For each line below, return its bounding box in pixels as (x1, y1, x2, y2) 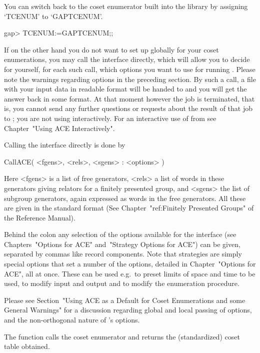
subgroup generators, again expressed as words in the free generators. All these (4, 192, 246, 203)
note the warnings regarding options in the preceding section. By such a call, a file (4, 73, 256, 84)
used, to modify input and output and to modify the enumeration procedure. (4, 278, 239, 288)
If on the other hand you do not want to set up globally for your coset (4, 44, 219, 54)
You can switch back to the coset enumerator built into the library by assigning (4, 1, 248, 11)
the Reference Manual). (4, 212, 75, 222)
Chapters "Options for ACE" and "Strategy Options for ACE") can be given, (4, 238, 240, 249)
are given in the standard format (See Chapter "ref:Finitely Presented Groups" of (4, 202, 254, 213)
